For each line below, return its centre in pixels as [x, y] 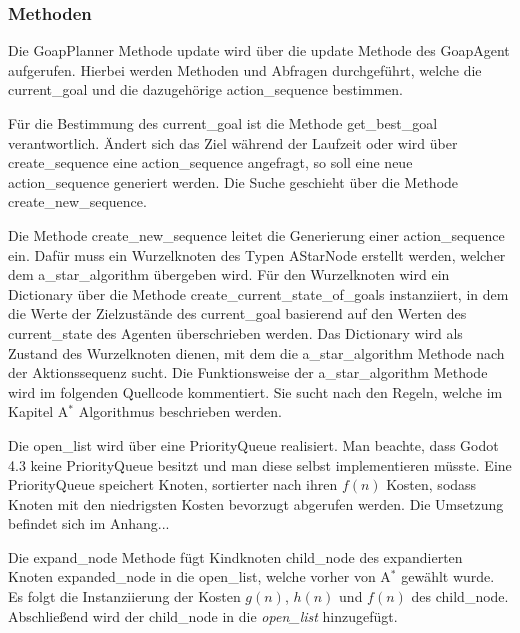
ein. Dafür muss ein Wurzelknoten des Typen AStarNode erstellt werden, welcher [257, 254]
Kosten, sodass [431, 484]
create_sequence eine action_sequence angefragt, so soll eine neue [210, 162]
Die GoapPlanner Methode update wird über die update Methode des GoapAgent [259, 50]
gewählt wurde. [448, 576]
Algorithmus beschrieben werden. [180, 411]
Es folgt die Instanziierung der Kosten [124, 596]
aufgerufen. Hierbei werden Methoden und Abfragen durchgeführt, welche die [245, 69]
